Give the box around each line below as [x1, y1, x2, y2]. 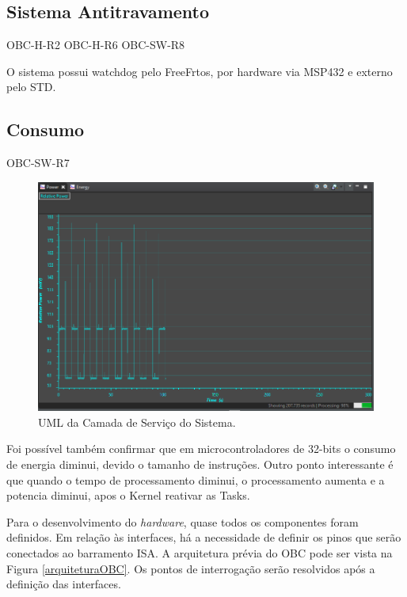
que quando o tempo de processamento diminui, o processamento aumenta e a [6, 471, 385, 488]
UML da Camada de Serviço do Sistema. [38, 413, 236, 430]
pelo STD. [6, 78, 56, 95]
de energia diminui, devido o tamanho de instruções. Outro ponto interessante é [6, 456, 394, 473]
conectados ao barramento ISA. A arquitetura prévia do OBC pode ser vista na [6, 545, 393, 561]
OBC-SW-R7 [6, 154, 70, 171]
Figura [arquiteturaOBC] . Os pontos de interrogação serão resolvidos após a [6, 560, 375, 576]
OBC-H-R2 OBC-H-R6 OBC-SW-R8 [6, 36, 185, 53]
